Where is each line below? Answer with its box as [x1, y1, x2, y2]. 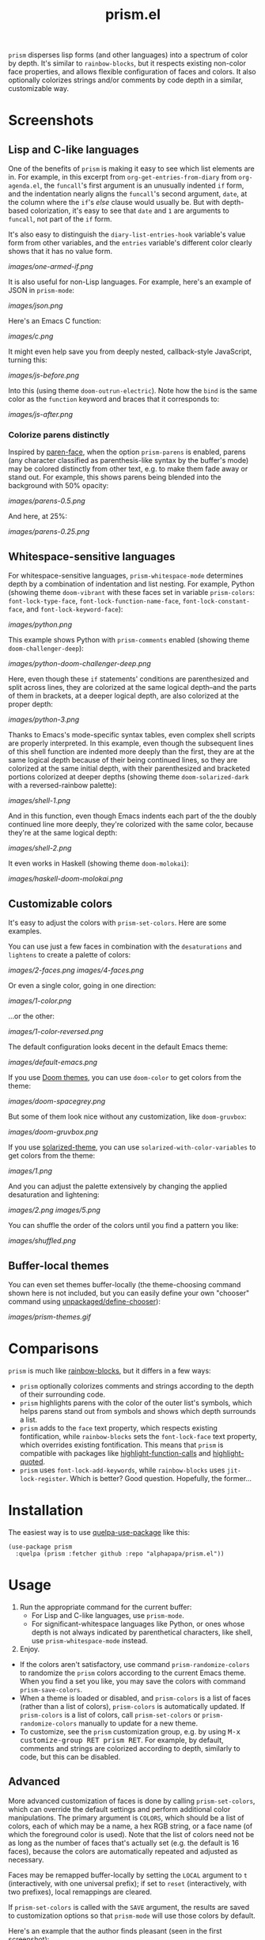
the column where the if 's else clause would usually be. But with [8, 198, 220, 207]
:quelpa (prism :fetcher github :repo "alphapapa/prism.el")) [15, 1549, 225, 1558]
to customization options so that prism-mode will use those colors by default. [8, 1911, 256, 1920]
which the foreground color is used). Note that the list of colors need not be [8, 1829, 255, 1839]
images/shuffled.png [8, 1236, 77, 1245]
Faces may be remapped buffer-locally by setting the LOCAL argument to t [8, 1870, 248, 1880]
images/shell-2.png [8, 843, 72, 853]
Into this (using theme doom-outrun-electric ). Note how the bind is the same [8, 386, 258, 396]
